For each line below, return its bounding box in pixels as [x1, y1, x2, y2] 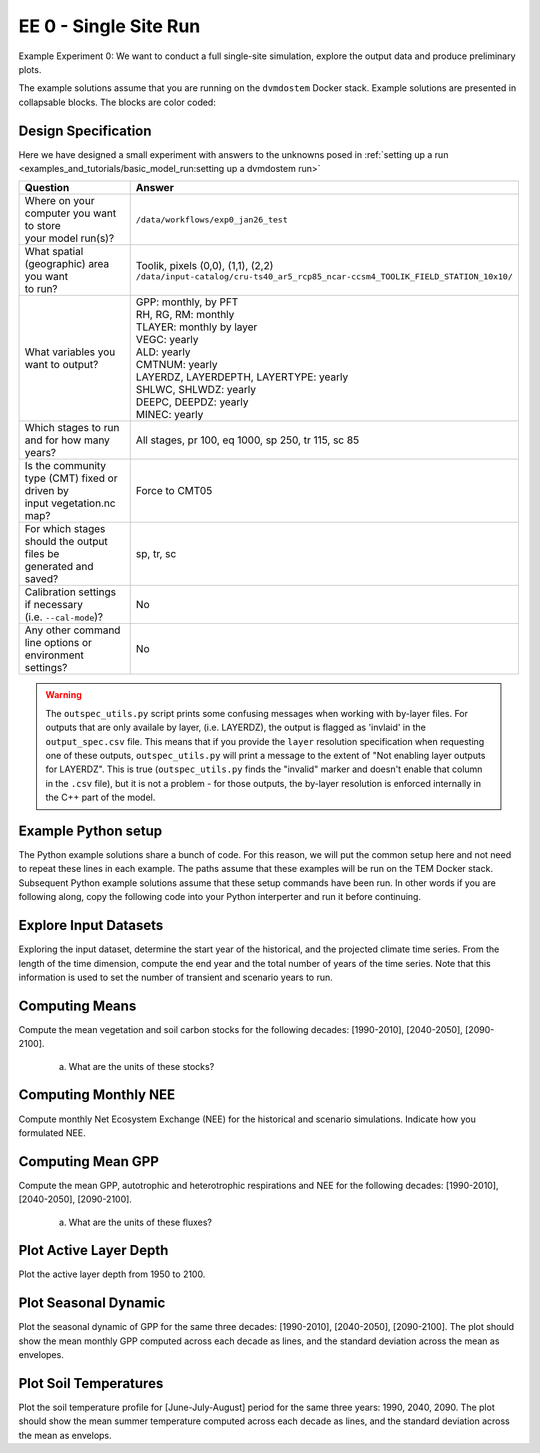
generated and [24, 560, 94, 574]
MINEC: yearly [135, 408, 204, 422]
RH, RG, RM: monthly [135, 308, 235, 322]
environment [24, 648, 84, 662]
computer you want [24, 206, 117, 220]
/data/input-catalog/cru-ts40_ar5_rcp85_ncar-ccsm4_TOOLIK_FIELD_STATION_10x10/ [135, 271, 514, 282]
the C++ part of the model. [45, 791, 156, 804]
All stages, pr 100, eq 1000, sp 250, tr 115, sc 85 [135, 433, 360, 447]
